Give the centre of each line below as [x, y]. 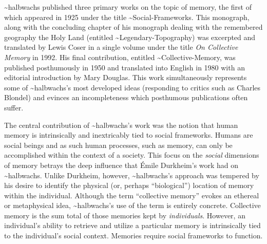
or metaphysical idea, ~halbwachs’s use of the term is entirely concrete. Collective [132, 205]
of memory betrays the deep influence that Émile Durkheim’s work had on [121, 165]
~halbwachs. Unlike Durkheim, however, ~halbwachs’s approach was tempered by [132, 175]
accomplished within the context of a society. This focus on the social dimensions [132, 155]
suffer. [14, 107]
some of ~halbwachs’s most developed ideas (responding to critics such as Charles [132, 87]
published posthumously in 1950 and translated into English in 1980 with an [125, 67]
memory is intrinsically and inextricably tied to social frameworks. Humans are [129, 135]
